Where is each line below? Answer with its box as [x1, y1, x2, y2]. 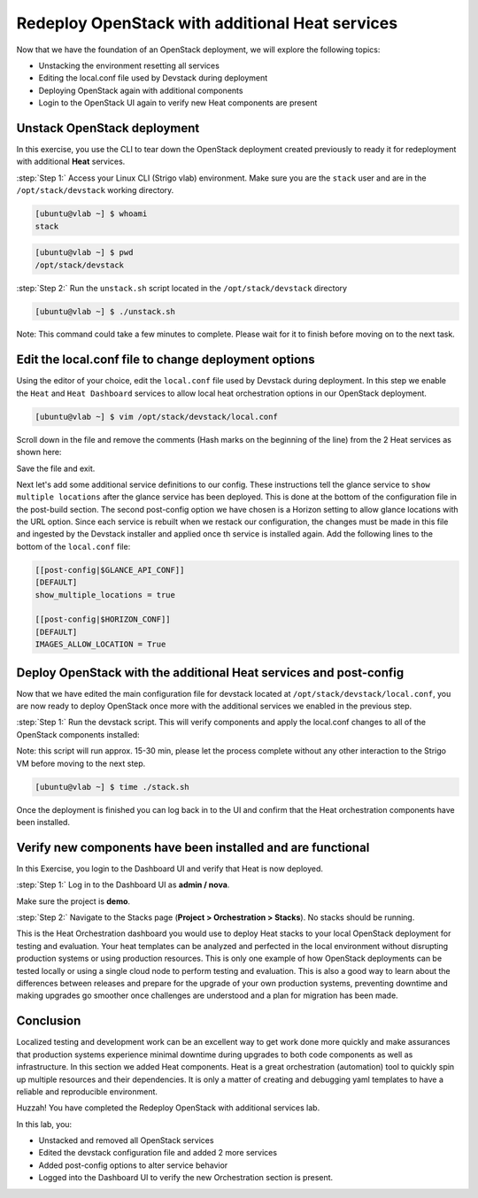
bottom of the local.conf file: [16, 541, 131, 552]
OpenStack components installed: [16, 729, 141, 739]
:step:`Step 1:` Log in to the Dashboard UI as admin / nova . [16, 879, 230, 890]
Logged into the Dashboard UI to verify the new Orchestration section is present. [38, 1172, 334, 1183]
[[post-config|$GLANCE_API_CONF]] [35, 565, 185, 575]
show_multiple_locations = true [35, 590, 176, 599]
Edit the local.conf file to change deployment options [16, 352, 315, 367]
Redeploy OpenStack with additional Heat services [16, 13, 398, 33]
